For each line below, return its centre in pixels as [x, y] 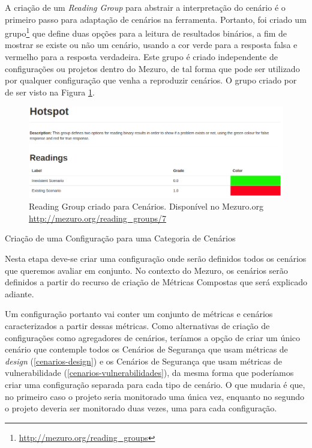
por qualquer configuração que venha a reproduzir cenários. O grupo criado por [151, 80]
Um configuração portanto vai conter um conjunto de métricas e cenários [139, 314]
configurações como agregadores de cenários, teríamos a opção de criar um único [153, 337]
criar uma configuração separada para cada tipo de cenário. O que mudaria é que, [155, 384]
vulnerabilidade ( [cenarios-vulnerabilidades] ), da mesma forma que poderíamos [149, 373]
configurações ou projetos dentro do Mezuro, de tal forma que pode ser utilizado [152, 68]
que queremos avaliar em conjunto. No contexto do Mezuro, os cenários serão [146, 270]
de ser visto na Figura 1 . [50, 92]
